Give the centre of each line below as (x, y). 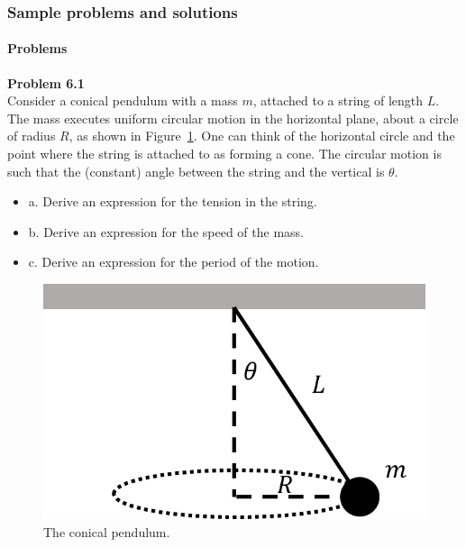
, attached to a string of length (338, 100)
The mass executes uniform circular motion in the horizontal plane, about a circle (233, 118)
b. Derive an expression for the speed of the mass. (166, 231)
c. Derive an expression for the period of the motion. (174, 262)
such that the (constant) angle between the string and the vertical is (196, 171)
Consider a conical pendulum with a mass (123, 100)
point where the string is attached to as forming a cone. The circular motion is (224, 154)
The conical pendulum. (107, 531)
